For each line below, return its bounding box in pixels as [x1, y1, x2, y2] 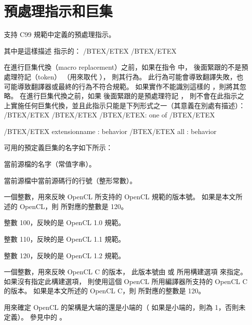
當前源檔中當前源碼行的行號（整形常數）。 [4, 175, 136, 185]
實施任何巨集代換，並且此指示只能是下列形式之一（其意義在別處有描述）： [10, 100, 245, 110]
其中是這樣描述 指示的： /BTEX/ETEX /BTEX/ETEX [4, 45, 177, 56]
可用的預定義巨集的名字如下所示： [4, 142, 113, 153]
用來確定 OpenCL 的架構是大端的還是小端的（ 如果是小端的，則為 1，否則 [4, 302, 239, 312]
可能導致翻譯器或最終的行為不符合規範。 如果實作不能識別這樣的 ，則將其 [4, 81, 240, 91]
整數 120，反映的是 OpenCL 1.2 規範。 [4, 250, 125, 260]
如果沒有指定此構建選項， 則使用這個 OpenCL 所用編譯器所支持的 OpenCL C [4, 276, 248, 286]
